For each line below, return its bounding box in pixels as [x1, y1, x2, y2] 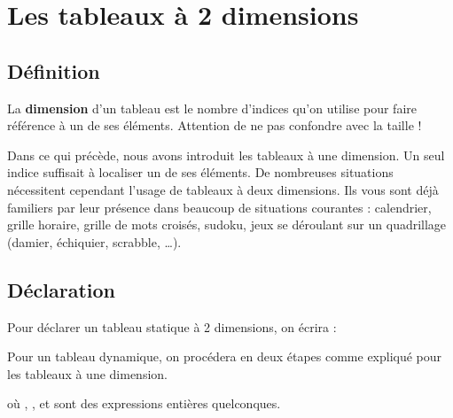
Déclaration [7, 275, 116, 303]
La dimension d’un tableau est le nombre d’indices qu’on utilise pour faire [7, 98, 417, 117]
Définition [7, 57, 100, 84]
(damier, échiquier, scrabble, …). [7, 232, 182, 251]
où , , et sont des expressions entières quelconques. [7, 394, 281, 413]
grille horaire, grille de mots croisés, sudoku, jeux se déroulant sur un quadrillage [7, 215, 447, 234]
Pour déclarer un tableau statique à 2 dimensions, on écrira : [7, 317, 337, 336]
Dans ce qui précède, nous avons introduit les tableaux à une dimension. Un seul [7, 145, 445, 164]
